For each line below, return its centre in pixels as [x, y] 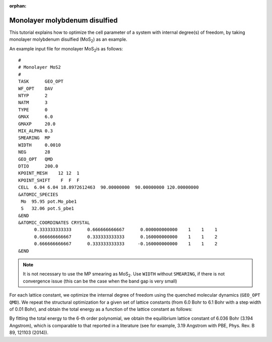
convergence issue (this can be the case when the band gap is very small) [100, 281]
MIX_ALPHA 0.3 [36, 131]
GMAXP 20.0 [37, 124]
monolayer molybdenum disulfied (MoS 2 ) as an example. [69, 40]
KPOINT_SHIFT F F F [49, 180]
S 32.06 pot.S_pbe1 [48, 209]
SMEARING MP [34, 138]
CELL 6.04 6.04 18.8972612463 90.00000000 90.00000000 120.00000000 [109, 187]
